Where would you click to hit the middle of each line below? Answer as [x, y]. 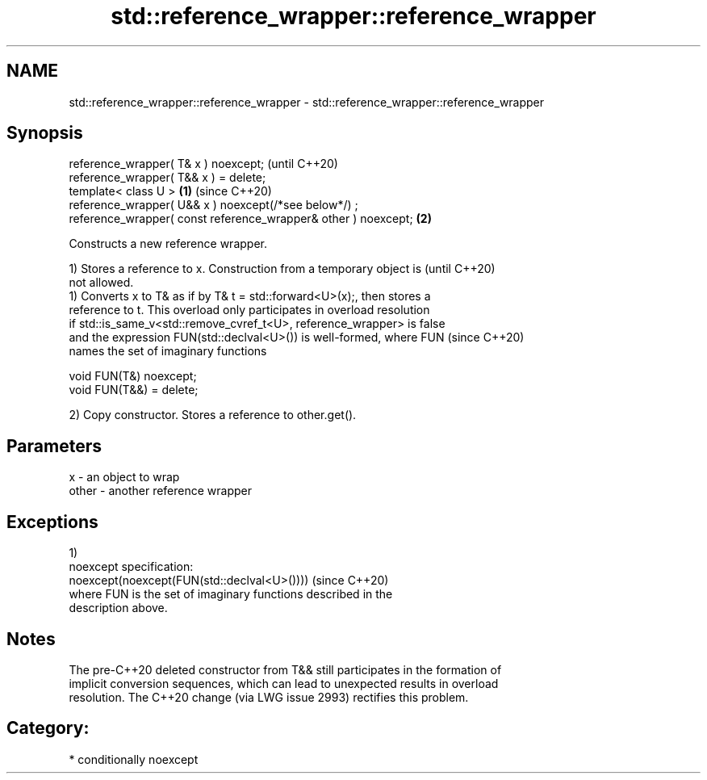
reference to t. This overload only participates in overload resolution [249, 310]
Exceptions [52, 522]
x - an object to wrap [124, 477]
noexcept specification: [131, 567]
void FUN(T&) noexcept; [133, 376]
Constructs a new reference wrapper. [168, 244]
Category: [48, 728]
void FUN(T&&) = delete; [134, 390]
